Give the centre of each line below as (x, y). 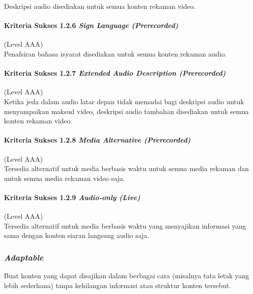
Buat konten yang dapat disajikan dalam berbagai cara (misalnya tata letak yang (127, 276)
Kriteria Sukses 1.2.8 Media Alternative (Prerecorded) (97, 140)
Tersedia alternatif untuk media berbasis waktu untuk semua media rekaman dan (126, 168)
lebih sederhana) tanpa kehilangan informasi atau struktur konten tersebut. (118, 285)
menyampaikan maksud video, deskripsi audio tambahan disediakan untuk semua (126, 111)
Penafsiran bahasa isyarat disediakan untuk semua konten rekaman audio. (115, 53)
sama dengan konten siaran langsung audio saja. (77, 235)
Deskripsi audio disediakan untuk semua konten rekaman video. (100, 6)
